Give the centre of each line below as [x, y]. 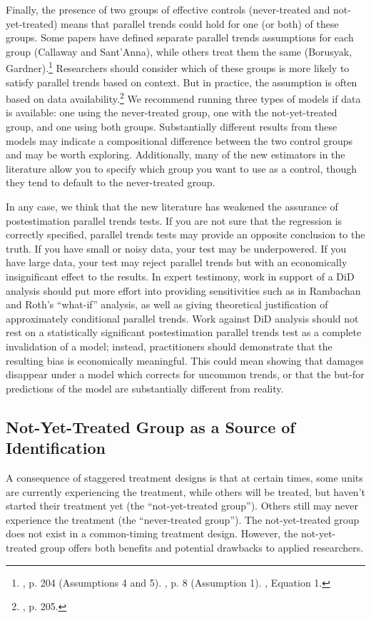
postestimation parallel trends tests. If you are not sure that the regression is [174, 220]
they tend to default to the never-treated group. [111, 182]
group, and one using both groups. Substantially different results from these [172, 127]
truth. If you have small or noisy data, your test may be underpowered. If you [176, 248]
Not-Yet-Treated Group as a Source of [151, 426]
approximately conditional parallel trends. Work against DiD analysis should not [182, 318]
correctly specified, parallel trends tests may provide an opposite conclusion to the [185, 234]
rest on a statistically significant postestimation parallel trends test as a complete [184, 332]
